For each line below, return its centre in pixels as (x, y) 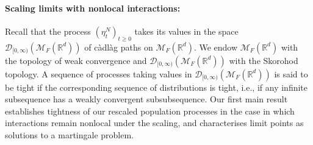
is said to (291, 73)
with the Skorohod (264, 60)
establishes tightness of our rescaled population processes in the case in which (150, 111)
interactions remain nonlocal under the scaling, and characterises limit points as (154, 123)
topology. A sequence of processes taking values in (99, 73)
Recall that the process (48, 31)
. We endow (216, 47)
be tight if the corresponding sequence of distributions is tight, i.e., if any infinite (156, 87)
